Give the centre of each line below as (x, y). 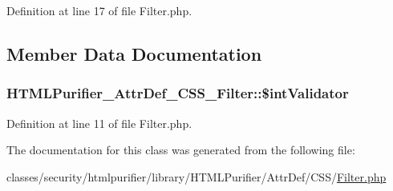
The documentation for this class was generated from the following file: (181, 150)
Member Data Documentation (134, 53)
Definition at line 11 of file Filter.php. (99, 123)
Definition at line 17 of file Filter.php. (99, 10)
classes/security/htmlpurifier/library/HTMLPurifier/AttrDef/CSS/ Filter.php (196, 176)
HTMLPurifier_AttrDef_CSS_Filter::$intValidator (178, 93)
